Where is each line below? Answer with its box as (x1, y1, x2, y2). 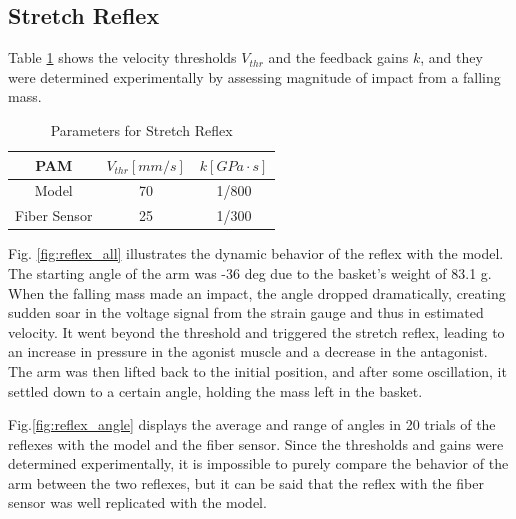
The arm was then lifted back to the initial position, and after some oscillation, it (8, 360, 507, 381)
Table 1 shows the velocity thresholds (8, 47, 237, 68)
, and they (420, 47, 483, 68)
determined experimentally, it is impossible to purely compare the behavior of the (8, 453, 509, 474)
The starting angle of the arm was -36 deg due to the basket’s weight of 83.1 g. (8, 262, 492, 283)
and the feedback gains (268, 47, 409, 68)
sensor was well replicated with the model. (8, 492, 267, 513)
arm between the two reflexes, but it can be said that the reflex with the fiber (8, 472, 484, 493)
